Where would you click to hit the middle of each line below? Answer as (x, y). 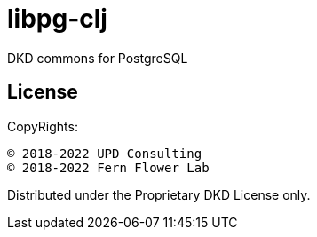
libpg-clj (57, 19)
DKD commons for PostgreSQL (98, 58)
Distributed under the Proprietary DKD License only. (159, 194)
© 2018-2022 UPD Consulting (105, 153)
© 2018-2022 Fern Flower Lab (108, 167)
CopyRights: (43, 126)
